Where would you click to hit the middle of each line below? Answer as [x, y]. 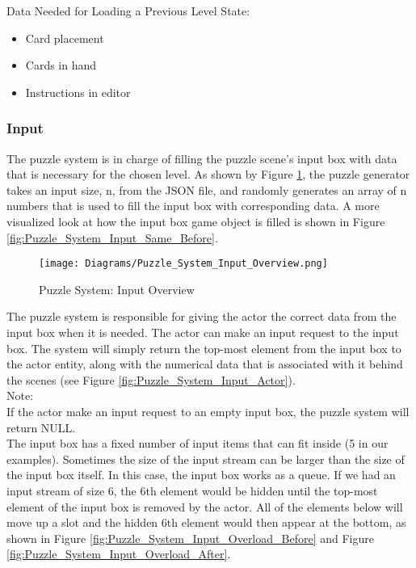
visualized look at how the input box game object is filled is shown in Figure [196, 221]
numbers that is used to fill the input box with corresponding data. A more [193, 206]
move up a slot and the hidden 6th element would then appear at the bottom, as [206, 522]
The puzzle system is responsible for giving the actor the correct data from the [202, 316]
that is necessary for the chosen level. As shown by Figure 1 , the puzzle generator [208, 174]
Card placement [65, 38]
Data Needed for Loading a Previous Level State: [128, 11]
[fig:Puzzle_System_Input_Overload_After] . [119, 554]
